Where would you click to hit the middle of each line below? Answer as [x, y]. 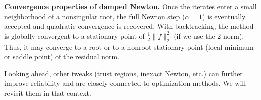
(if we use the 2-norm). [209, 36]
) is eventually [224, 16]
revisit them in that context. [48, 93]
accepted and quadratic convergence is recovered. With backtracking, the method [129, 26]
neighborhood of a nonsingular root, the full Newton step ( [95, 16]
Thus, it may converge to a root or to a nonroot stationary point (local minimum [129, 47]
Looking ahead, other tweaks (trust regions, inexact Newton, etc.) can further [123, 73]
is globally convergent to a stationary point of [74, 36]
